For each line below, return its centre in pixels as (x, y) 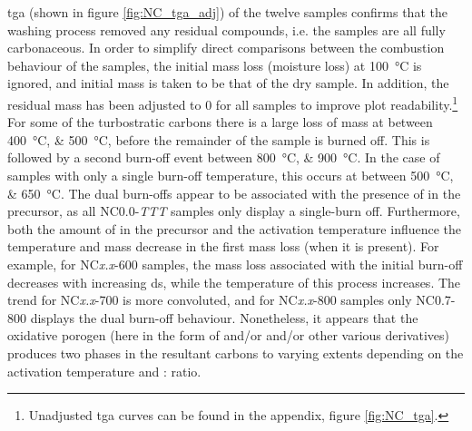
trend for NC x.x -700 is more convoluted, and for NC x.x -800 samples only (210, 300)
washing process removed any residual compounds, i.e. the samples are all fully (226, 29)
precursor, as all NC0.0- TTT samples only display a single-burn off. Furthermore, (234, 211)
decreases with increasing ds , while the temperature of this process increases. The (234, 282)
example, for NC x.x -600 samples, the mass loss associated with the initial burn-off (235, 264)
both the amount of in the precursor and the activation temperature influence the (235, 228)
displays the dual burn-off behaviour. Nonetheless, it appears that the (224, 317)
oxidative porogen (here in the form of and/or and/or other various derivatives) (229, 335)
